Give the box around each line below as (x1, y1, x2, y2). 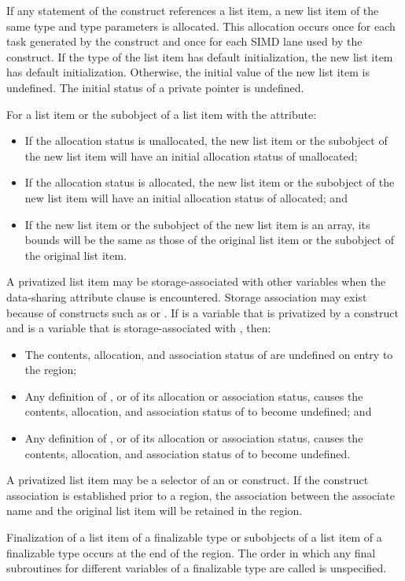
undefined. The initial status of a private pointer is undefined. (6, 79, 304, 95)
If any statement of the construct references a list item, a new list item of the (6, 2, 379, 18)
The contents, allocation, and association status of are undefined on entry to (24, 346, 393, 362)
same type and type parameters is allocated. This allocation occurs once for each (6, 17, 396, 34)
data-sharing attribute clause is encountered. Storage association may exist (6, 288, 367, 305)
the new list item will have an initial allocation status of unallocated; (24, 147, 358, 164)
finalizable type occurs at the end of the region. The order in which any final (6, 544, 376, 561)
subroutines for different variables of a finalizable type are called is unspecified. (6, 560, 387, 576)
